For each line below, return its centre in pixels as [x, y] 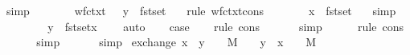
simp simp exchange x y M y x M [176, 42]
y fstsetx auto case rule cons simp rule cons [225, 26]
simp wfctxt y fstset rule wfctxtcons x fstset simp [201, 10]
